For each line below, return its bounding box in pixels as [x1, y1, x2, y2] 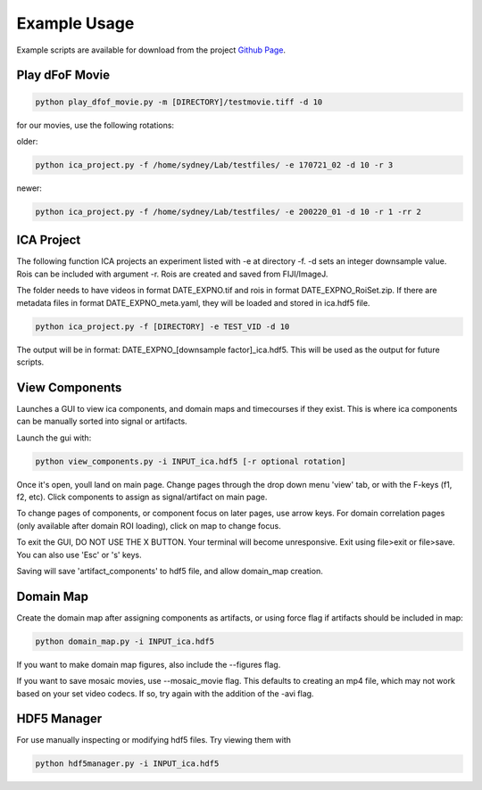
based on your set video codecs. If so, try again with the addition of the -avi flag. [16, 687, 314, 699]
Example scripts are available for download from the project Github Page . [16, 45, 286, 55]
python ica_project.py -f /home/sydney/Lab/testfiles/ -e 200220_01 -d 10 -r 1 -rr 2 [35, 206, 421, 217]
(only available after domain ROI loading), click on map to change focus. [16, 520, 281, 531]
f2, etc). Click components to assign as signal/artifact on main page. [16, 491, 268, 502]
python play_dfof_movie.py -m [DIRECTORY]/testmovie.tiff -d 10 [35, 96, 323, 107]
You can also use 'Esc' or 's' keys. [16, 549, 142, 560]
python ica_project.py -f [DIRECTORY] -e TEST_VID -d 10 [35, 321, 290, 332]
